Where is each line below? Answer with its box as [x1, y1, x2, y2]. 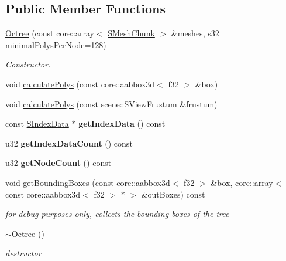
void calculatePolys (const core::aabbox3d [5, 77, 155, 90]
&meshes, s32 [171, 27, 219, 39]
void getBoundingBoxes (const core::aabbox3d [5, 176, 170, 188]
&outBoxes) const [141, 188, 205, 200]
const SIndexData [5, 117, 69, 130]
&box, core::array [211, 176, 273, 188]
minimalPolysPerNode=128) [5, 38, 106, 50]
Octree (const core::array [5, 27, 94, 39]
